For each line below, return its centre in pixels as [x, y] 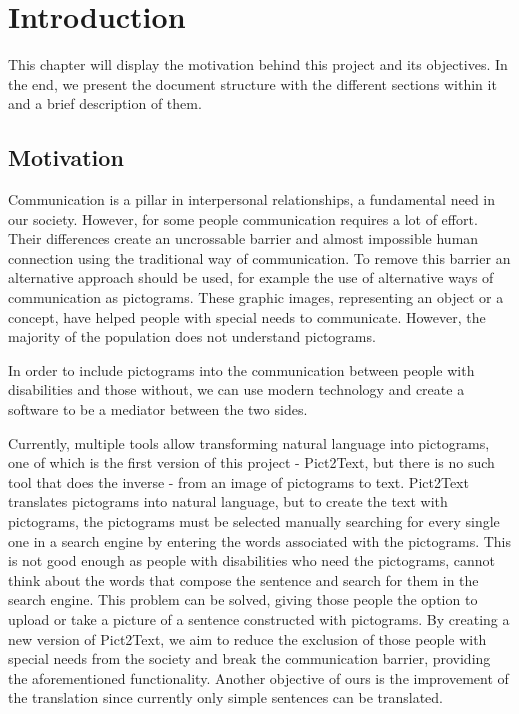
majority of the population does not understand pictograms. [192, 336]
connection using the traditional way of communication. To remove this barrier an [259, 257]
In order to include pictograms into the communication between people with [241, 369]
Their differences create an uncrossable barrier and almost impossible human [243, 238]
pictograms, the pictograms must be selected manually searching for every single [254, 521]
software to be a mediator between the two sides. [158, 409]
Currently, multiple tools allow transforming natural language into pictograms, [249, 442]
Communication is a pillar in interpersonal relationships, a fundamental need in [252, 199]
